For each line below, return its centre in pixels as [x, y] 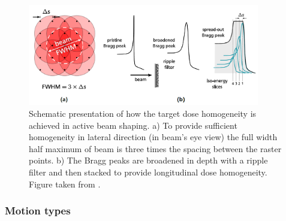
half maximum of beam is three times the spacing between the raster [155, 148]
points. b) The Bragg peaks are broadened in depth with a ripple [148, 160]
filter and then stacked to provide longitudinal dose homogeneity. [148, 172]
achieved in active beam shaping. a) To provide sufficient [133, 125]
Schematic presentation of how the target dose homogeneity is [143, 113]
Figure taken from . [65, 184]
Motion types [38, 211]
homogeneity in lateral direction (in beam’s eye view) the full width [153, 137]
